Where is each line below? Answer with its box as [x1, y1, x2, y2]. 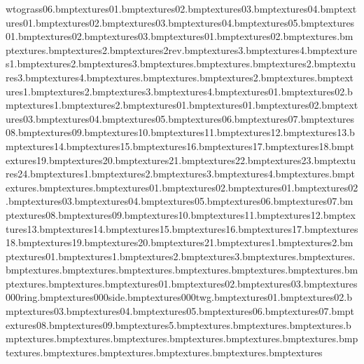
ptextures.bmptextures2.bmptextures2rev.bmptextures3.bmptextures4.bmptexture [6, 42, 357, 57]
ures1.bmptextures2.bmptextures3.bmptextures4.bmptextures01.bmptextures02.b [6, 83, 353, 98]
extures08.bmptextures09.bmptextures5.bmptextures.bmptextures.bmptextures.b [6, 317, 351, 332]
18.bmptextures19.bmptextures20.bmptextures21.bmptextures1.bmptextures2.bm [6, 235, 353, 250]
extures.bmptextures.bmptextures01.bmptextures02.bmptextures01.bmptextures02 [6, 180, 358, 194]
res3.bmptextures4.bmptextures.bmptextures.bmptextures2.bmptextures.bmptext [6, 69, 353, 84]
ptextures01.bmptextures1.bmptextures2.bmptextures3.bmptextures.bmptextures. [6, 248, 356, 263]
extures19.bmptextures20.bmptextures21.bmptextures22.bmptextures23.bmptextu [6, 152, 356, 167]
